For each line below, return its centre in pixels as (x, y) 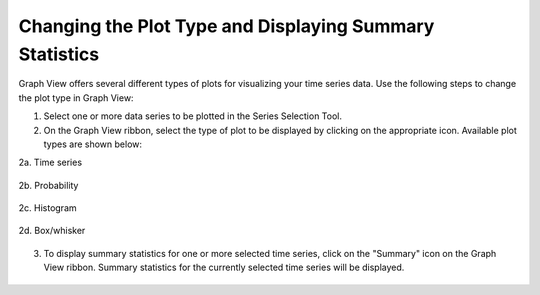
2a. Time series (50, 162)
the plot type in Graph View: (76, 97)
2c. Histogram (47, 208)
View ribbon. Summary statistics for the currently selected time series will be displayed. (224, 267)
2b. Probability (48, 185)
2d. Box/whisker (52, 231)
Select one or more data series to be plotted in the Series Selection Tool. (193, 116)
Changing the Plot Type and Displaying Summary (226, 26)
